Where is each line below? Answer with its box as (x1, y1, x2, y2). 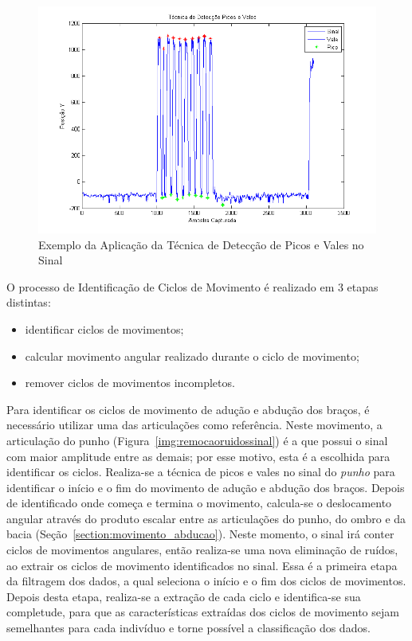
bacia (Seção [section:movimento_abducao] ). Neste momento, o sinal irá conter (6, 526, 394, 542)
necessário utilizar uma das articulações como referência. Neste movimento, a (6, 416, 383, 433)
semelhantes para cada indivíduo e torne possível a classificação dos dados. (6, 620, 371, 636)
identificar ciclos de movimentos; (25, 320, 184, 337)
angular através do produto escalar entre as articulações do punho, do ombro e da (6, 510, 406, 526)
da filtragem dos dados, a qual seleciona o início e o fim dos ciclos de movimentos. (6, 573, 406, 589)
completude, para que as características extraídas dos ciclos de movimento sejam (6, 604, 399, 620)
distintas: (6, 294, 51, 311)
